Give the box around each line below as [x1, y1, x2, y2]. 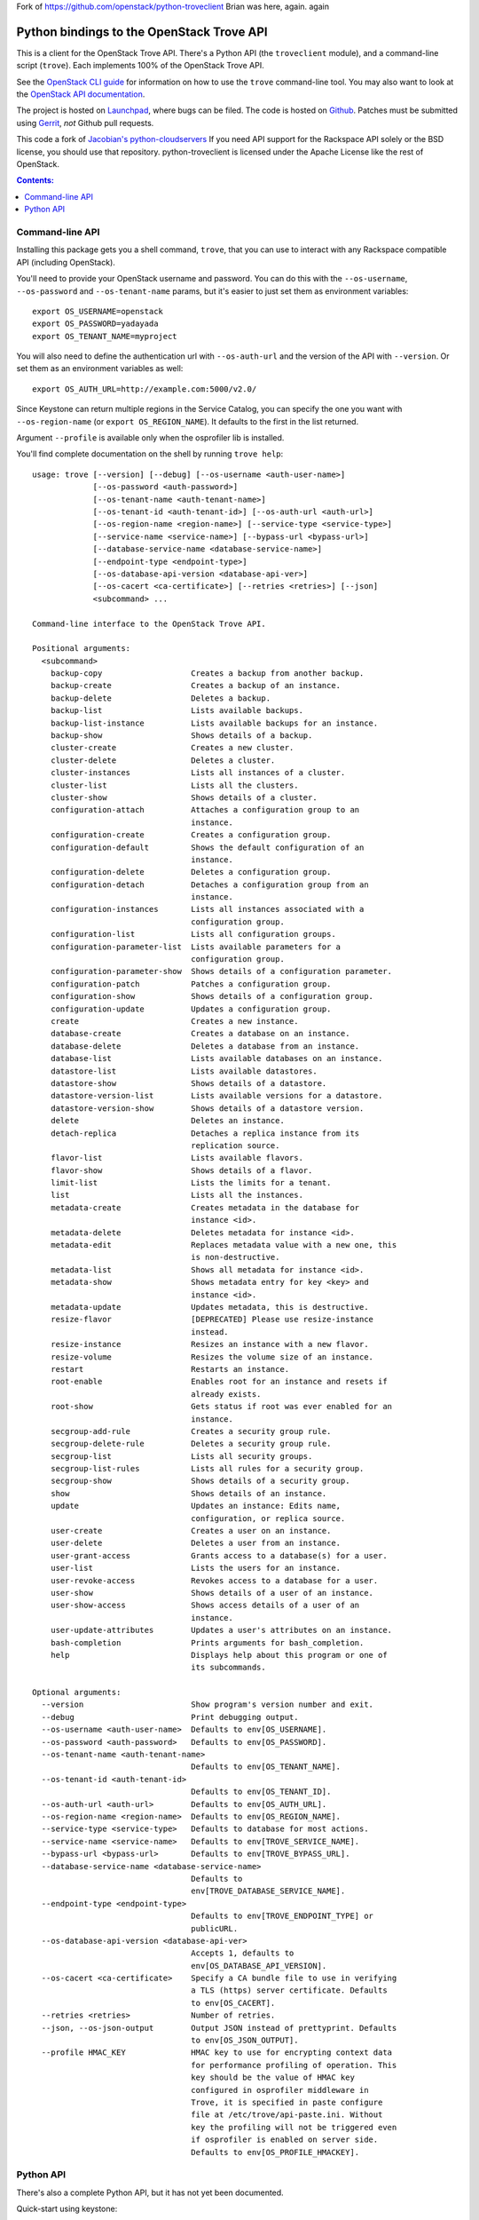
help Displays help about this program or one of [50, 1650, 388, 1660]
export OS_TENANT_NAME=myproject [32, 331, 177, 341]
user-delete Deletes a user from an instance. [50, 1538, 342, 1549]
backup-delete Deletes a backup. [50, 693, 271, 703]
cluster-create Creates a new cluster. [50, 742, 294, 753]
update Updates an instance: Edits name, [50, 1501, 342, 1511]
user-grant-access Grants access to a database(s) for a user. [50, 1550, 388, 1560]
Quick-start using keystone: [16, 2203, 118, 2215]
